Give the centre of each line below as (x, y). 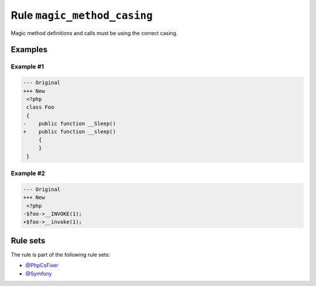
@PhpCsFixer (42, 266)
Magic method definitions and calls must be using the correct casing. (94, 33)
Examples (29, 50)
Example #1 (27, 67)
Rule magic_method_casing (82, 15)
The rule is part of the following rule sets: (61, 254)
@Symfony (39, 273)
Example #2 (28, 173)
